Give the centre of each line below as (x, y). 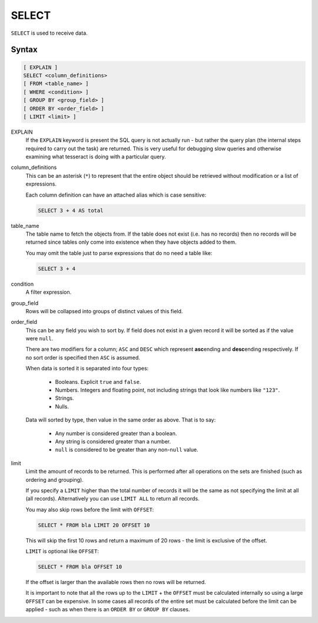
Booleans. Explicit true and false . (98, 382)
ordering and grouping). (54, 479)
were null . (39, 339)
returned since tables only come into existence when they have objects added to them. (131, 242)
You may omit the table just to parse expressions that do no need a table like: (119, 253)
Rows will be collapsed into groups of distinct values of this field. (104, 311)
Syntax (24, 50)
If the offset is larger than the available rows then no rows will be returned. (116, 582)
